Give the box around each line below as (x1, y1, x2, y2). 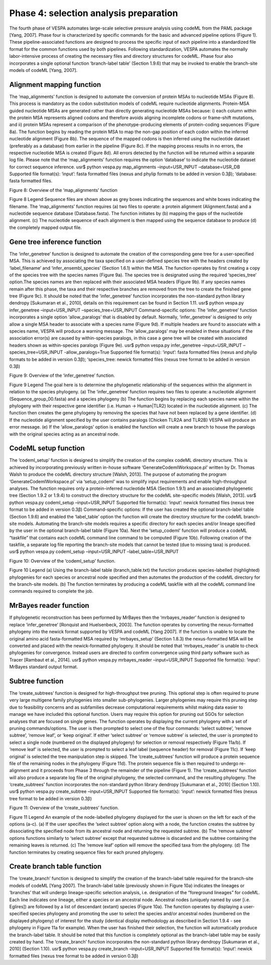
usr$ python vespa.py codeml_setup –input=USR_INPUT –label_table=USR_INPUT (9, 549, 179, 555)
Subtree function (9, 677, 64, 685)
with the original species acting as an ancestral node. (9, 431, 120, 437)
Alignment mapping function (9, 80, 101, 89)
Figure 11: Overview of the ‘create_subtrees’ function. (9, 805, 119, 811)
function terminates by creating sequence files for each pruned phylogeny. (9, 849, 164, 855)
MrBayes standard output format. (9, 664, 78, 670)
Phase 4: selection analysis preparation (9, 8, 178, 19)
